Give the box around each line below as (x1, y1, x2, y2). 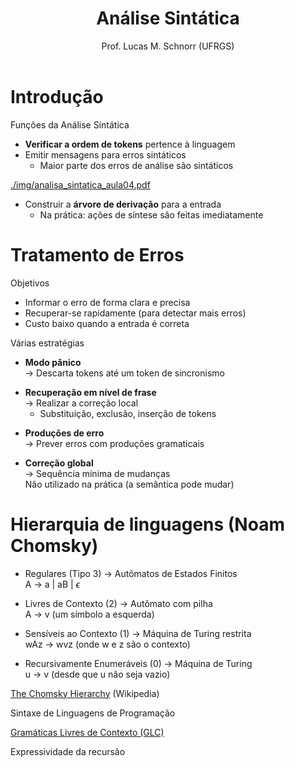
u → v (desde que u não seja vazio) (24, 668, 171, 680)
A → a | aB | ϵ (24, 578, 80, 590)
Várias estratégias (10, 337, 85, 349)
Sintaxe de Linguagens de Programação (10, 707, 176, 719)
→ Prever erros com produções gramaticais (24, 437, 205, 449)
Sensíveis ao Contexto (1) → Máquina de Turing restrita (24, 627, 252, 639)
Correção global (24, 457, 94, 469)
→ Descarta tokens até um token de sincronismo (24, 367, 225, 379)
